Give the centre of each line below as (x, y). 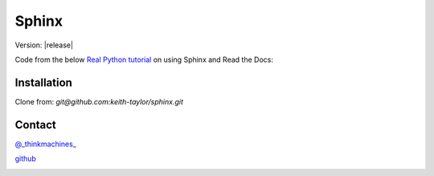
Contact (35, 125)
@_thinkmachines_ (45, 144)
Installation (43, 82)
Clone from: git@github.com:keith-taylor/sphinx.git (99, 101)
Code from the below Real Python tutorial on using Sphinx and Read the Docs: (144, 59)
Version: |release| (44, 45)
